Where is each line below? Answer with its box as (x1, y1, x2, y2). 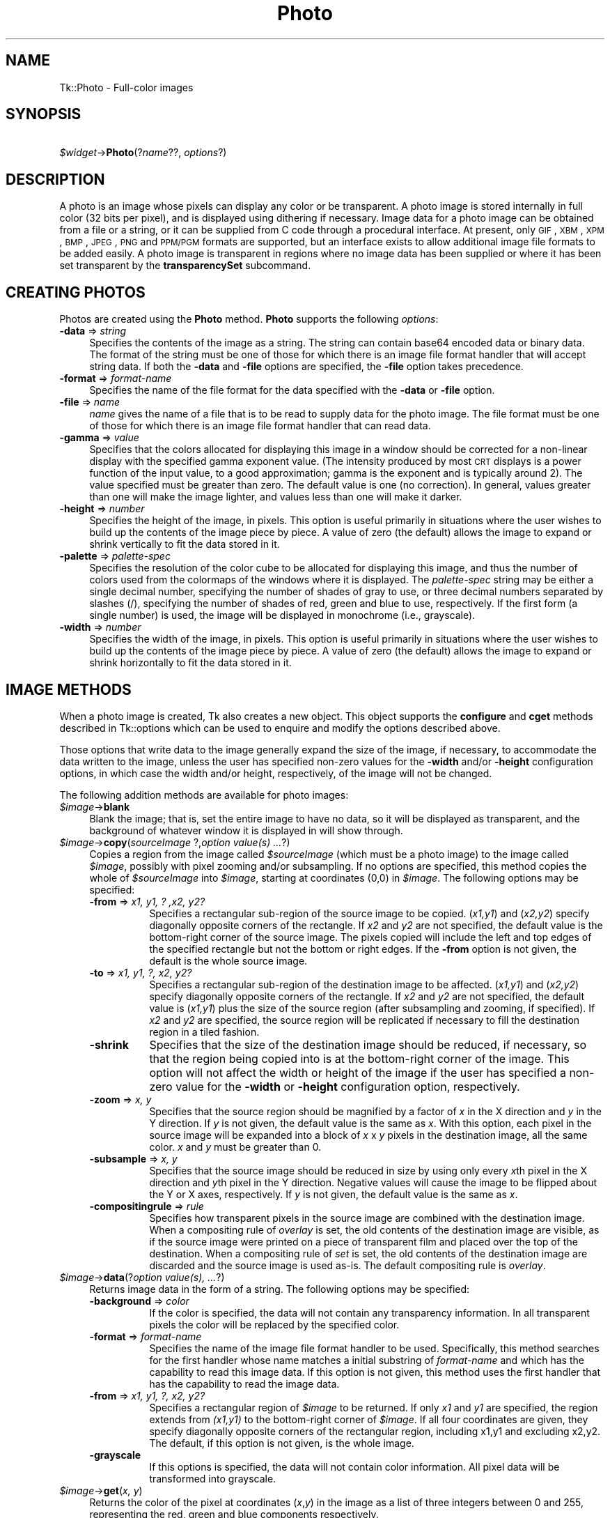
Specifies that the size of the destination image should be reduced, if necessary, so (149, 1037, 586, 1052)
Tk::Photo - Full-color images (59, 81, 194, 93)
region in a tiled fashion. (149, 1025, 260, 1038)
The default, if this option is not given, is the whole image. (149, 1436, 414, 1449)
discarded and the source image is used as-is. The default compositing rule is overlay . (149, 1259, 546, 1271)
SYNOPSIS (6, 105, 81, 123)
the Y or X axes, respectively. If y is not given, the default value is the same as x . (149, 1188, 518, 1200)
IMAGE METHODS (6, 680, 132, 698)
